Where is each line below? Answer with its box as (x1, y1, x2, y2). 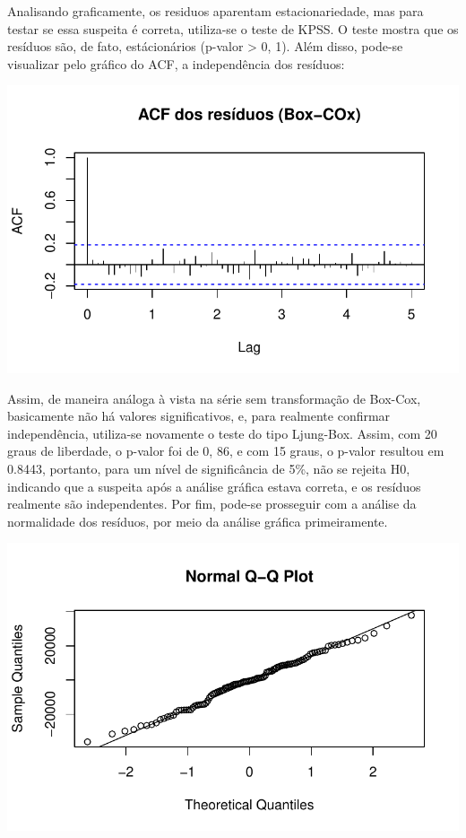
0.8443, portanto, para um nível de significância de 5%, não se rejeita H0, (7, 459, 410, 478)
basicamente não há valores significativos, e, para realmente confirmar (7, 406, 391, 425)
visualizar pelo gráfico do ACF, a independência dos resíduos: (7, 54, 345, 73)
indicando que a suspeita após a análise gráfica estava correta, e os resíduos (7, 476, 421, 495)
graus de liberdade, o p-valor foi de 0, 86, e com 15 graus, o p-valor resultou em (7, 441, 444, 460)
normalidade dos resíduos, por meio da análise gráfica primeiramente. (7, 511, 388, 530)
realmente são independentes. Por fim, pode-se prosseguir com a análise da (7, 494, 417, 513)
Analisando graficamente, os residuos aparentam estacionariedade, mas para (7, 2, 424, 20)
